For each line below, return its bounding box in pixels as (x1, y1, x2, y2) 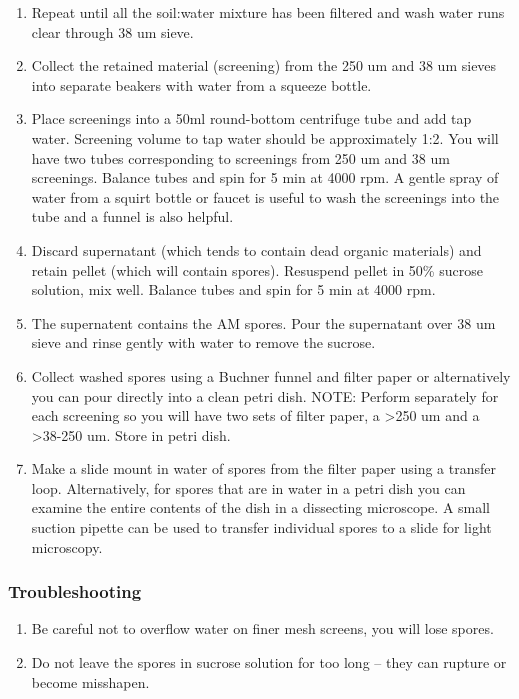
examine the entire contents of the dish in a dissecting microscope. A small (31, 497, 491, 518)
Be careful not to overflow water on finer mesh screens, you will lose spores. (31, 618, 494, 639)
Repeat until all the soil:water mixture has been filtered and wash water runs (31, 2, 505, 22)
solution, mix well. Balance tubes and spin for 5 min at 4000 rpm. (31, 279, 436, 300)
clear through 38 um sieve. (31, 21, 194, 42)
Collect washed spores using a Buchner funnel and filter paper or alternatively (31, 365, 511, 386)
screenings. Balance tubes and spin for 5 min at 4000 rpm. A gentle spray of (31, 167, 499, 188)
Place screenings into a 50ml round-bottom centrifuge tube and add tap (31, 108, 472, 129)
